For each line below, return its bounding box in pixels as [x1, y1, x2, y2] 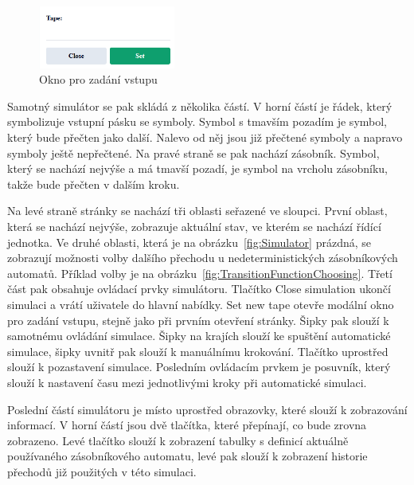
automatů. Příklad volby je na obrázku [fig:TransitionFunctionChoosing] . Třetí [7, 264, 393, 281]
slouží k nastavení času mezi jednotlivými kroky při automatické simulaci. [7, 374, 367, 390]
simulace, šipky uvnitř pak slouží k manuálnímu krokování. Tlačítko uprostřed [7, 342, 389, 359]
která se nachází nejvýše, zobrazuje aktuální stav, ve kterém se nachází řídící [7, 218, 381, 235]
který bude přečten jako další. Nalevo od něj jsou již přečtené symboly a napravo [7, 129, 403, 146]
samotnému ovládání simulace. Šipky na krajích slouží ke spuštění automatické [7, 327, 391, 344]
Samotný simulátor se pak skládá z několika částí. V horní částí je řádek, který [7, 97, 393, 114]
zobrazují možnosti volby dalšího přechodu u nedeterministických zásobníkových [7, 249, 398, 266]
